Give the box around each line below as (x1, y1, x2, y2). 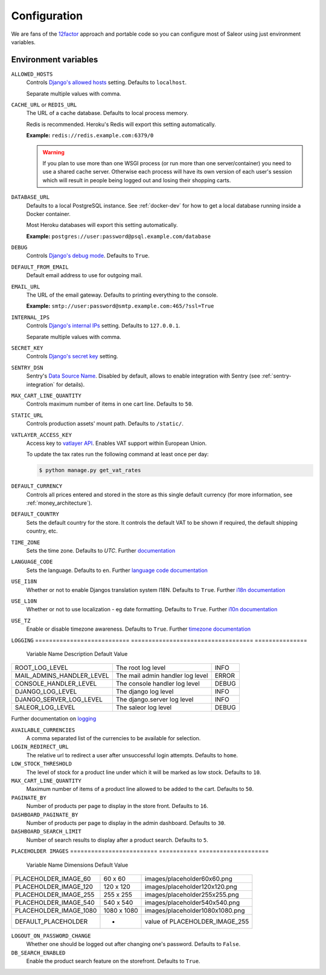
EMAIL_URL (11, 283, 40, 290)
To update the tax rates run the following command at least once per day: (26, 451, 209, 458)
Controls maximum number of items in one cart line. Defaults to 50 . (26, 400, 193, 408)
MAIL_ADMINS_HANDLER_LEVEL (14, 672, 110, 680)
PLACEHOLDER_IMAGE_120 (14, 882, 93, 891)
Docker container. (26, 210, 71, 217)
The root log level (115, 663, 166, 672)
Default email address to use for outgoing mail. (26, 272, 143, 279)
